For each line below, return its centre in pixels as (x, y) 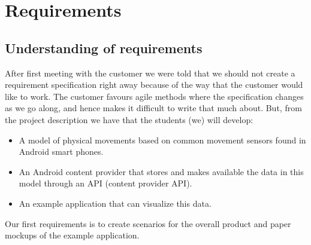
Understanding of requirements (104, 48)
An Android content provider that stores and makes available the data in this (161, 171)
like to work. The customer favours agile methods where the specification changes (154, 96)
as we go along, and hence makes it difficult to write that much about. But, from (153, 108)
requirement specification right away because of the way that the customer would (154, 85)
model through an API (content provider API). (105, 183)
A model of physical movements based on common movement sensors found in (162, 140)
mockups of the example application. (72, 235)
